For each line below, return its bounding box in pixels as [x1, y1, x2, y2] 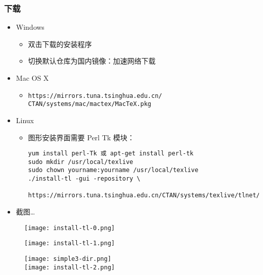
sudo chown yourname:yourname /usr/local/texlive [28, 167, 199, 174]
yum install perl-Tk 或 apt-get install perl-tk [28, 150, 194, 157]
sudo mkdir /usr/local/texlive [28, 158, 134, 166]
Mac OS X [16, 73, 49, 83]
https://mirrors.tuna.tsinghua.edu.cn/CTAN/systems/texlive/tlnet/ [28, 192, 260, 199]
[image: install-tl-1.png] [24, 240, 115, 247]
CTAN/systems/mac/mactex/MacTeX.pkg [28, 100, 151, 108]
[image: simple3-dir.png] [24, 255, 111, 262]
